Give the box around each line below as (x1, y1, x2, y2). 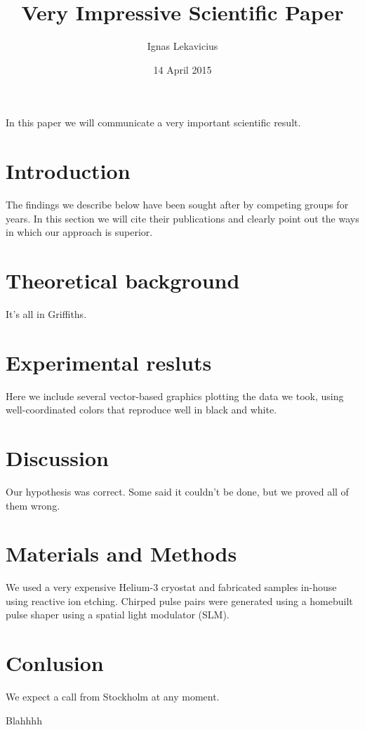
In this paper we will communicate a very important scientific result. (6, 115, 301, 130)
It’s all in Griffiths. (6, 306, 87, 321)
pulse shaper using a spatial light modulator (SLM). (6, 607, 230, 622)
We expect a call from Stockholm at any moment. (6, 689, 220, 704)
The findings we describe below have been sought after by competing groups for (6, 197, 349, 212)
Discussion (6, 444, 109, 472)
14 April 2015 (153, 62, 212, 77)
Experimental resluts (6, 347, 212, 376)
